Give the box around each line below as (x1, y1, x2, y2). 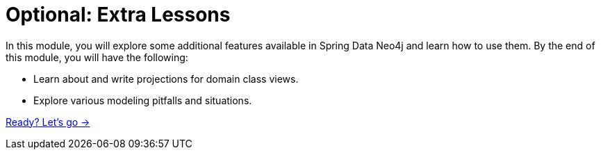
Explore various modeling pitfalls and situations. (33, 94, 252, 106)
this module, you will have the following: (6, 51, 188, 63)
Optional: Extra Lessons (6, 3, 231, 26)
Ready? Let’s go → (6, 115, 90, 128)
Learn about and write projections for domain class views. (33, 72, 299, 85)
